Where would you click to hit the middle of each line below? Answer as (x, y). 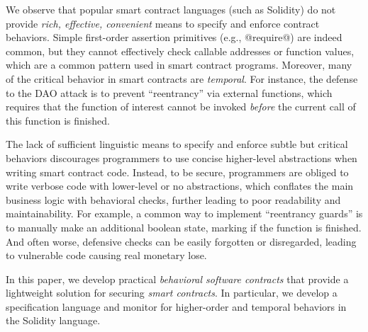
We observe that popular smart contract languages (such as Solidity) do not (171, 9)
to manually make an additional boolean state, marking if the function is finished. (184, 227)
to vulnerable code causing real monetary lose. (106, 255)
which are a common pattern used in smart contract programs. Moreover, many (179, 65)
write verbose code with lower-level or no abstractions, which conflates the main (180, 186)
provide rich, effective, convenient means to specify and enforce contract (163, 23)
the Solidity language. (53, 320)
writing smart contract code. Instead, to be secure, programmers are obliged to (177, 172)
